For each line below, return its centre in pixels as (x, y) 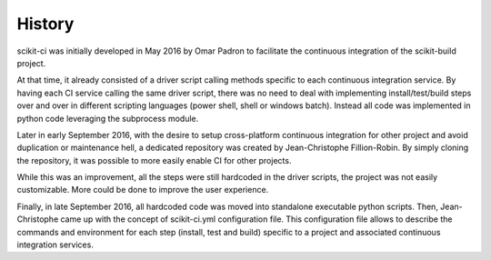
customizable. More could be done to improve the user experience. (143, 190)
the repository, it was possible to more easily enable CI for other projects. (154, 160)
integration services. (55, 245)
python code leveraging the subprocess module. (108, 118)
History (45, 24)
